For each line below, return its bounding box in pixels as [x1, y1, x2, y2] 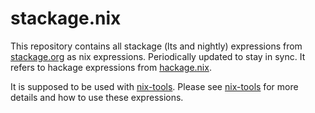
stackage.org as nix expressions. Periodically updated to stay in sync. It [10, 50, 306, 62]
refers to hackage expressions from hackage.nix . [10, 61, 212, 73]
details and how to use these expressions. [10, 91, 184, 103]
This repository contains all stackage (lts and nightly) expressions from [10, 40, 303, 52]
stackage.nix [10, 7, 122, 30]
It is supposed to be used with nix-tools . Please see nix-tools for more [10, 80, 299, 92]
